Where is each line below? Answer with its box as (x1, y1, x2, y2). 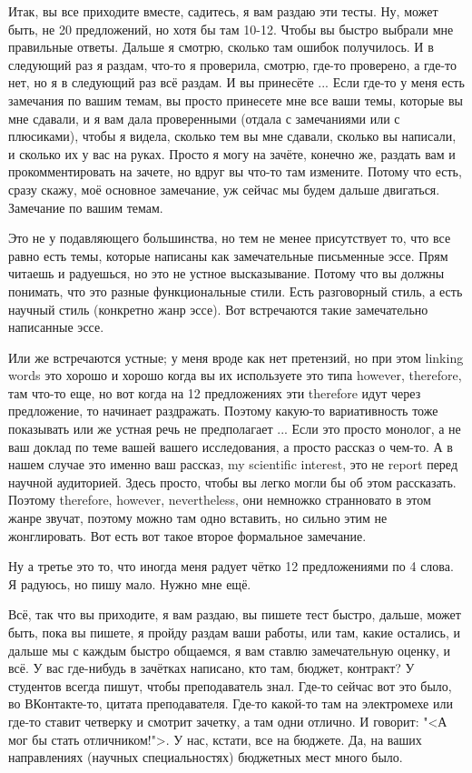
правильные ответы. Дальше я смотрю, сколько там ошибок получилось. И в (8, 37, 434, 56)
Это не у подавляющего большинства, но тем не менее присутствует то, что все (8, 228, 451, 247)
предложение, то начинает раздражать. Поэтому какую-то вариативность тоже (8, 401, 438, 420)
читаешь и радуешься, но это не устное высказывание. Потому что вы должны (8, 264, 445, 283)
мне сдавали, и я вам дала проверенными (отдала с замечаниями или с (8, 108, 400, 127)
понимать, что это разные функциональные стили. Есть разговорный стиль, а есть (8, 281, 463, 300)
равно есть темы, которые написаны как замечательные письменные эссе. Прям (8, 246, 448, 265)
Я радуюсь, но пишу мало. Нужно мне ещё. (8, 574, 251, 593)
